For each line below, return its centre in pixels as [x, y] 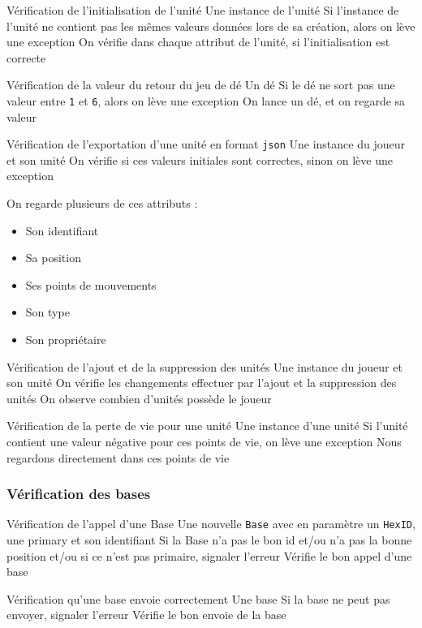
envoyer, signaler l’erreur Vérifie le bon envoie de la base [146, 615]
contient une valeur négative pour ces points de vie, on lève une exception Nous [204, 441]
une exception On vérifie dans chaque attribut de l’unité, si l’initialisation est [198, 42]
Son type [47, 312]
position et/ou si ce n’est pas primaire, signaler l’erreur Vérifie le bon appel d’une [209, 555]
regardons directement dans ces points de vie [118, 457]
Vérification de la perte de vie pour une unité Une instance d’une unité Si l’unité [207, 426]
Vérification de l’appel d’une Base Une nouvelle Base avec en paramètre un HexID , [211, 524]
